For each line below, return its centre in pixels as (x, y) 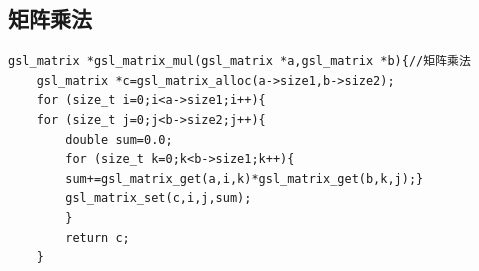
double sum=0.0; (119, 139)
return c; (97, 237)
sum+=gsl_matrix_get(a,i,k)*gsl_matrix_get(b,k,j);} (244, 178)
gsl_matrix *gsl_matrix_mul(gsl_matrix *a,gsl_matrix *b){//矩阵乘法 (239, 61)
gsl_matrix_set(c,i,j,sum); (158, 198)
